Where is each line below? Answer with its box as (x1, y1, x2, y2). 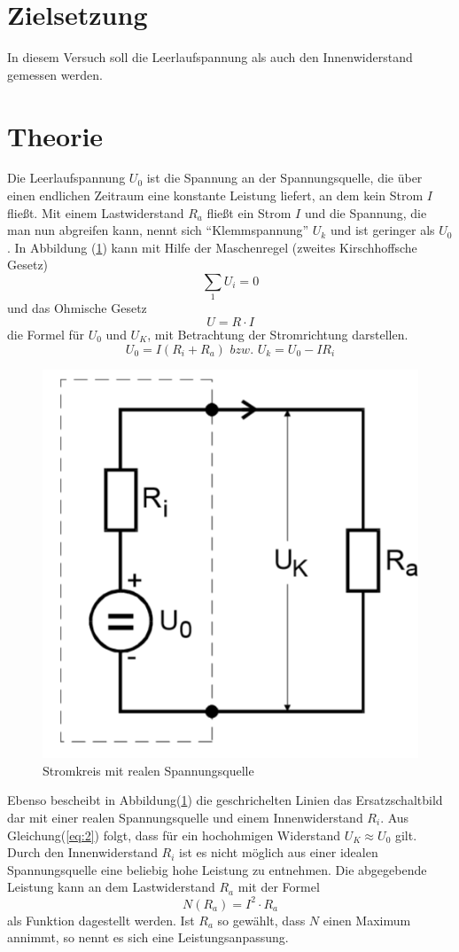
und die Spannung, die (304, 203, 427, 222)
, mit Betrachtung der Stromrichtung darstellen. (147, 324, 408, 343)
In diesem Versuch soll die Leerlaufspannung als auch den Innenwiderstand (7, 48, 413, 66)
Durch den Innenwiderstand (7, 843, 158, 862)
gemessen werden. (7, 65, 103, 83)
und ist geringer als (330, 221, 435, 239)
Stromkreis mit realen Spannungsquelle (43, 761, 254, 779)
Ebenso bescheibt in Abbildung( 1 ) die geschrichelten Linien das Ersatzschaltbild (7, 791, 443, 809)
